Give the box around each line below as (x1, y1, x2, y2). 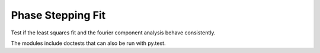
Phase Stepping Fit (11, 9, 106, 22)
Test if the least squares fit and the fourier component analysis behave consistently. (11, 29, 216, 36)
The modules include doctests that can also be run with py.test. (11, 40, 166, 47)
